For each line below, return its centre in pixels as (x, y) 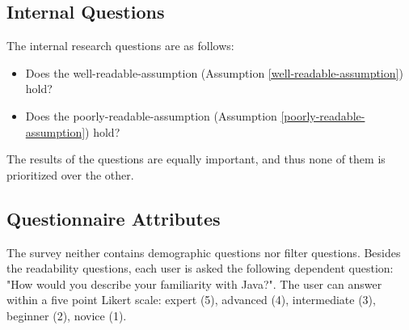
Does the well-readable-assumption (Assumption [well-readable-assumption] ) (214, 72)
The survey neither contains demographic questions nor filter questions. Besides (204, 252)
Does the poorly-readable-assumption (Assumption (151, 115)
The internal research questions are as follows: (120, 46)
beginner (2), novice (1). (67, 315)
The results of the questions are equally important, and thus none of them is (196, 159)
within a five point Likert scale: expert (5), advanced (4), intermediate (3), (191, 300)
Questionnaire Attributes (114, 218)
